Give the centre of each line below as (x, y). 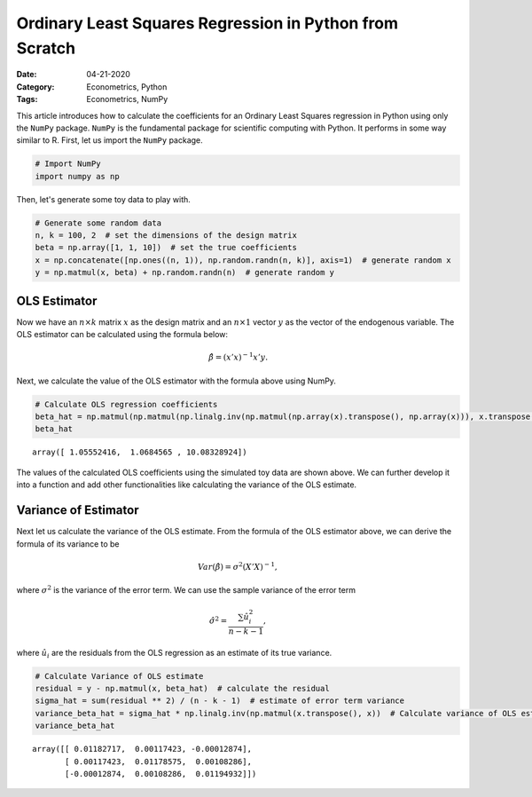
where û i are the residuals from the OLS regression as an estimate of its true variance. (174, 654)
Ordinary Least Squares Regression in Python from (207, 23)
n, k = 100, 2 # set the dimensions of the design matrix (166, 236)
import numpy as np (77, 176)
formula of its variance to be (68, 544)
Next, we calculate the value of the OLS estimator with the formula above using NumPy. (176, 381)
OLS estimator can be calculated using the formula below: (122, 335)
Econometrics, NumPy (127, 99)
